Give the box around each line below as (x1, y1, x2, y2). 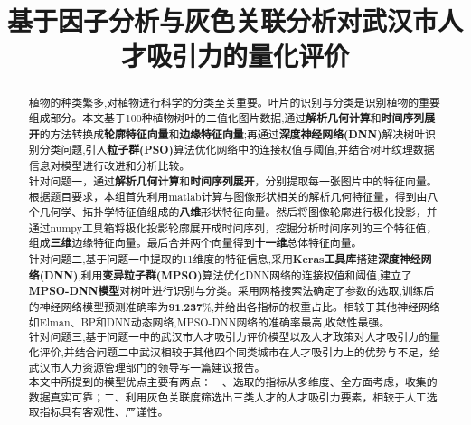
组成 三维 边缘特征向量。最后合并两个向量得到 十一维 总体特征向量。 (28, 235, 363, 251)
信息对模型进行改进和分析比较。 (28, 157, 191, 173)
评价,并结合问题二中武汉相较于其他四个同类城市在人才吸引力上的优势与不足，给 (39, 344, 440, 359)
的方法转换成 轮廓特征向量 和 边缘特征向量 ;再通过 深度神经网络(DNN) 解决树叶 (39, 126, 426, 142)
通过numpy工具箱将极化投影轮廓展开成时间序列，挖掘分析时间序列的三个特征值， (28, 220, 438, 235)
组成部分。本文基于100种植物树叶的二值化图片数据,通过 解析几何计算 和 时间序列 (28, 110, 425, 127)
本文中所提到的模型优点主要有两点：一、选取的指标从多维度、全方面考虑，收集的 (28, 374, 438, 390)
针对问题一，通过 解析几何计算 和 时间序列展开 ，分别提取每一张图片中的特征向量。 (28, 173, 438, 189)
